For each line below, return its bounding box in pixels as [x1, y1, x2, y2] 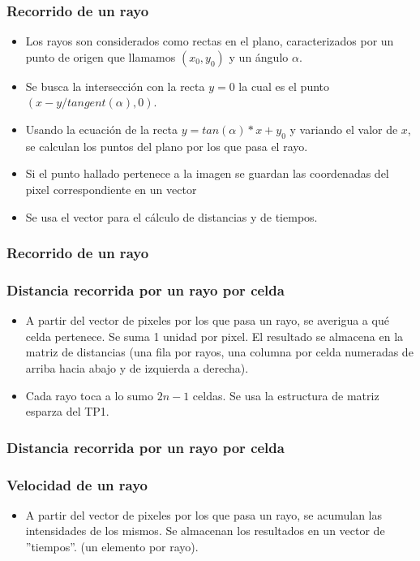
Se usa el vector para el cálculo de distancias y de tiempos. [25, 208, 318, 225]
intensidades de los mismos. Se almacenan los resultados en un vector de [25, 522, 385, 539]
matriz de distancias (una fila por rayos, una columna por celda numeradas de [25, 343, 414, 360]
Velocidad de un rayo [6, 474, 148, 494]
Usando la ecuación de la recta [25, 121, 178, 137]
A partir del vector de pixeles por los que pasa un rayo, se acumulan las [25, 506, 383, 523]
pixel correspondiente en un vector [25, 180, 197, 197]
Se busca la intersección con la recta [25, 77, 205, 94]
